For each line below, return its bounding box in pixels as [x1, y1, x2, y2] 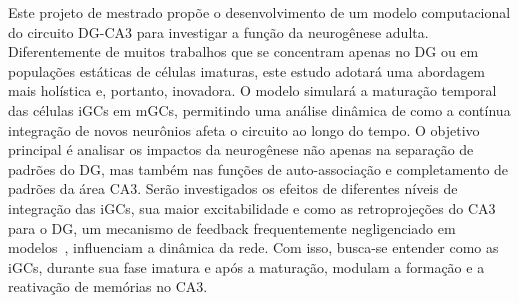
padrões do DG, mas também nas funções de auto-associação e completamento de [8, 158, 509, 179]
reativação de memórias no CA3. [8, 276, 208, 297]
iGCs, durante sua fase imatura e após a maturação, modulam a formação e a [8, 256, 485, 277]
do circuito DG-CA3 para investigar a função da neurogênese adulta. [8, 21, 429, 42]
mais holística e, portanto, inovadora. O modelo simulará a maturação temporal [8, 80, 497, 101]
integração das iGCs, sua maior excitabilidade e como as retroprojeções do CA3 [8, 197, 496, 218]
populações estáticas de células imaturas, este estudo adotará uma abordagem [8, 60, 486, 81]
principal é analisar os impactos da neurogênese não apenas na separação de [8, 139, 474, 160]
